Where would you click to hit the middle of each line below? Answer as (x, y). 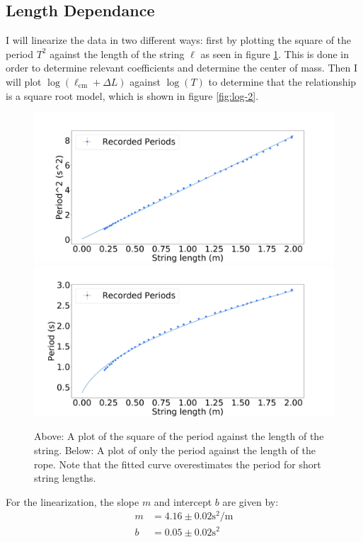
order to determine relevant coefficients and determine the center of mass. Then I (181, 68)
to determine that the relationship (282, 81)
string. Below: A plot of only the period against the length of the (175, 450)
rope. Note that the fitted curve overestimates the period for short (178, 464)
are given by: (250, 501)
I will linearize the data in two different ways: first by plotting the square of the (179, 40)
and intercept (183, 501)
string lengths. (65, 478)
